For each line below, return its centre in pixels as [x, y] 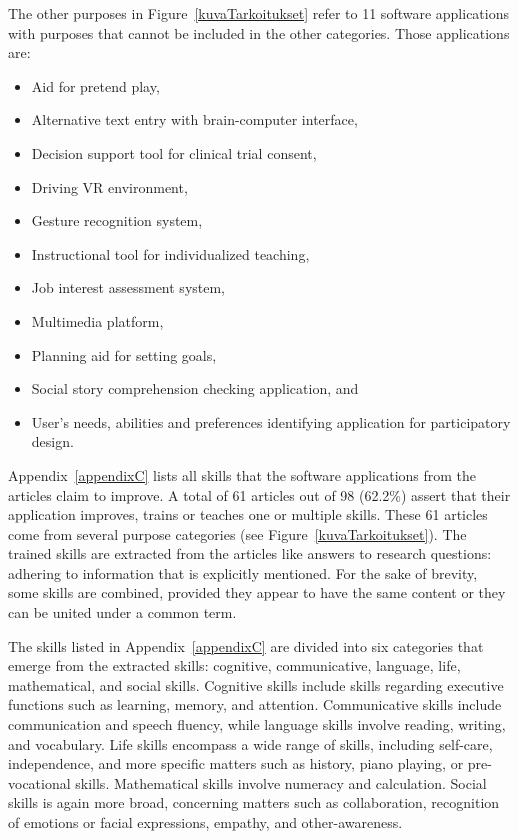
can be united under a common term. [122, 612]
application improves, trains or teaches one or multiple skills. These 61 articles [248, 514]
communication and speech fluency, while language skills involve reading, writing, [257, 724]
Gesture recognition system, [117, 220]
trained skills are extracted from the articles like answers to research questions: [250, 553]
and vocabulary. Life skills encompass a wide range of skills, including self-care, [250, 743]
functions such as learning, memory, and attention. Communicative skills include [255, 704]
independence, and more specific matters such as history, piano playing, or [236, 763]
